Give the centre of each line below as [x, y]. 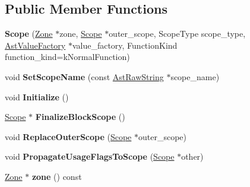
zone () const [57, 176]
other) [192, 156]
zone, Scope [81, 34]
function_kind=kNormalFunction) [67, 57]
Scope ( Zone [29, 34]
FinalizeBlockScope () [80, 117]
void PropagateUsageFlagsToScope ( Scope [90, 156]
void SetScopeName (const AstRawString [84, 76]
